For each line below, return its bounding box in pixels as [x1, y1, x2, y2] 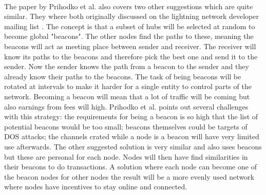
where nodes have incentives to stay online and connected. [4, 181, 187, 192]
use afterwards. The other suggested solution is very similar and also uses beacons [4, 141, 262, 151]
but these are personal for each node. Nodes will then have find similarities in [4, 151, 248, 162]
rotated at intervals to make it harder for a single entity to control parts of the [4, 81, 252, 92]
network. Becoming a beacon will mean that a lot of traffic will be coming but [4, 91, 250, 101]
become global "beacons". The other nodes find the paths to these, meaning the [4, 31, 254, 41]
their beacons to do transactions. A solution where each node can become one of [4, 161, 257, 172]
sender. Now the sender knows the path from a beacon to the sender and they [4, 61, 249, 72]
